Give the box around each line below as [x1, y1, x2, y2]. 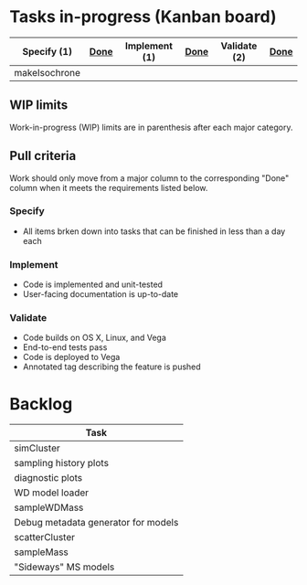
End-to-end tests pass [22, 342, 108, 353]
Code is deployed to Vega [22, 352, 121, 363]
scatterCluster [14, 531, 76, 544]
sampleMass [14, 546, 69, 558]
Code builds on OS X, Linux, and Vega [22, 332, 167, 344]
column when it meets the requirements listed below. [9, 182, 208, 193]
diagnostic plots [14, 472, 83, 484]
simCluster [14, 441, 61, 454]
